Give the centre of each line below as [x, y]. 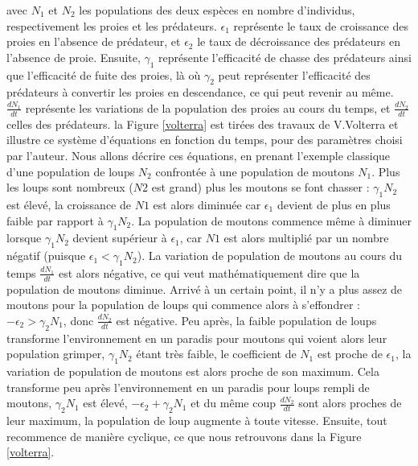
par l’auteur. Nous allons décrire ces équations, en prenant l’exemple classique [199, 155]
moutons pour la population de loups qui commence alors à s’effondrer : [183, 305]
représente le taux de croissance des [321, 25]
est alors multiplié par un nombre [306, 238]
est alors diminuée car [207, 204]
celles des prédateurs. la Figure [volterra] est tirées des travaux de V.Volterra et [203, 124]
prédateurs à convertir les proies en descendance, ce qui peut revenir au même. [200, 92]
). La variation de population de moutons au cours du [270, 256]
